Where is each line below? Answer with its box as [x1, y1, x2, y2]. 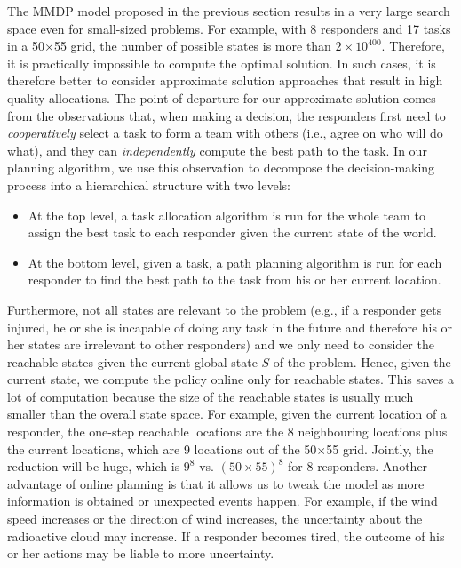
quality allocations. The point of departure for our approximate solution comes [7, 88, 436, 107]
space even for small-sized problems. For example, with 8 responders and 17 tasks [7, 19, 451, 37]
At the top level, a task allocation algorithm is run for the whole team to [28, 205, 425, 224]
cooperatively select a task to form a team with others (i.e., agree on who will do [7, 124, 443, 142]
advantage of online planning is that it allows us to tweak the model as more [7, 474, 425, 492]
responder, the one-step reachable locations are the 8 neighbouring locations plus [7, 422, 448, 441]
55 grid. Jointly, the [326, 439, 433, 458]
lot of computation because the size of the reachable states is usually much [7, 387, 414, 405]
